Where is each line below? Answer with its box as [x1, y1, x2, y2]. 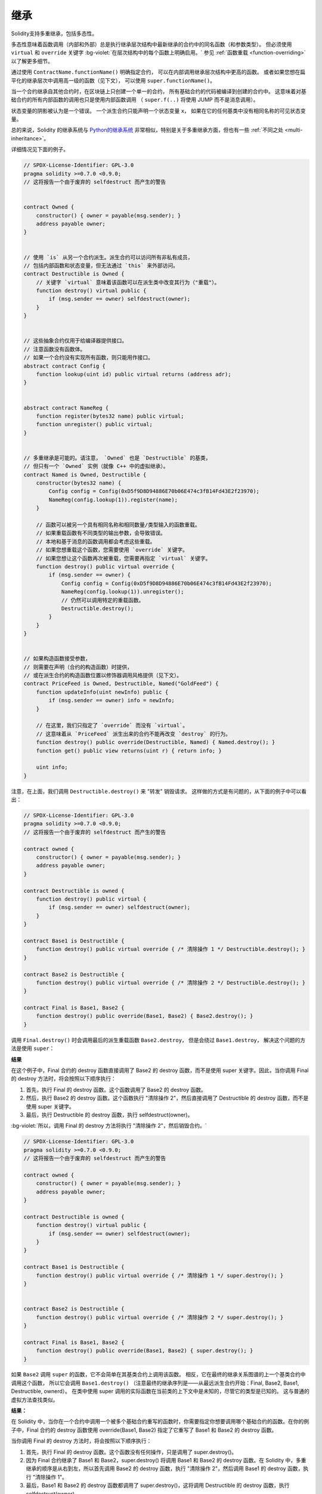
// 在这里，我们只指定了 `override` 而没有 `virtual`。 [36, 722, 188, 729]
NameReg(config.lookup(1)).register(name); [48, 496, 178, 503]
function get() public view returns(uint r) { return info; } [36, 747, 222, 754]
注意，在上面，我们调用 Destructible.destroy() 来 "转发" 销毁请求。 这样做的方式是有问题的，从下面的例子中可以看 [11, 788, 307, 795]
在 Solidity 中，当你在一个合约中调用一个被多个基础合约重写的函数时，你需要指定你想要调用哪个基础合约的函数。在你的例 [11, 1418, 309, 1425]
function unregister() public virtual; [36, 421, 153, 428]
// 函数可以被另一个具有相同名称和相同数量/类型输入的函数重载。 [36, 522, 201, 528]
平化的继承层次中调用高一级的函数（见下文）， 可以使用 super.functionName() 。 [11, 76, 216, 84]
